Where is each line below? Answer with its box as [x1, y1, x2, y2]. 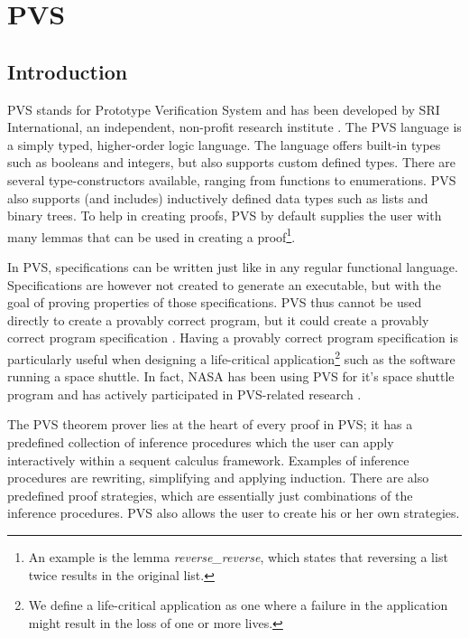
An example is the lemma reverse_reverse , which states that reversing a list [28, 547, 448, 566]
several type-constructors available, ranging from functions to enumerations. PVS [7, 170, 456, 189]
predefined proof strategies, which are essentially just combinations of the [7, 485, 413, 504]
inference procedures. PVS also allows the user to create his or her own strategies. [7, 503, 460, 522]
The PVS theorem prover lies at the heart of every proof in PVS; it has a [7, 415, 413, 434]
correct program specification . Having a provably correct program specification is [7, 328, 458, 347]
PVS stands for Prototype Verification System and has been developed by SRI [7, 99, 440, 118]
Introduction [7, 57, 128, 85]
